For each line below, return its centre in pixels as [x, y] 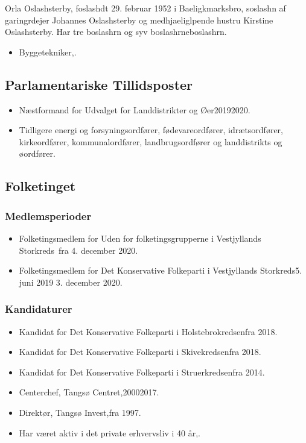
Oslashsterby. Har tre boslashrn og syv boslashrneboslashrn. [116, 32]
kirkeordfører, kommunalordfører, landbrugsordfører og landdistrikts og [151, 141]
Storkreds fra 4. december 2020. [78, 250]
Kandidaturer [39, 309]
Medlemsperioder [48, 215]
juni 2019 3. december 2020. [71, 282]
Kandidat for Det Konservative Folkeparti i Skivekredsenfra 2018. [140, 352]
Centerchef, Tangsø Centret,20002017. [89, 392]
